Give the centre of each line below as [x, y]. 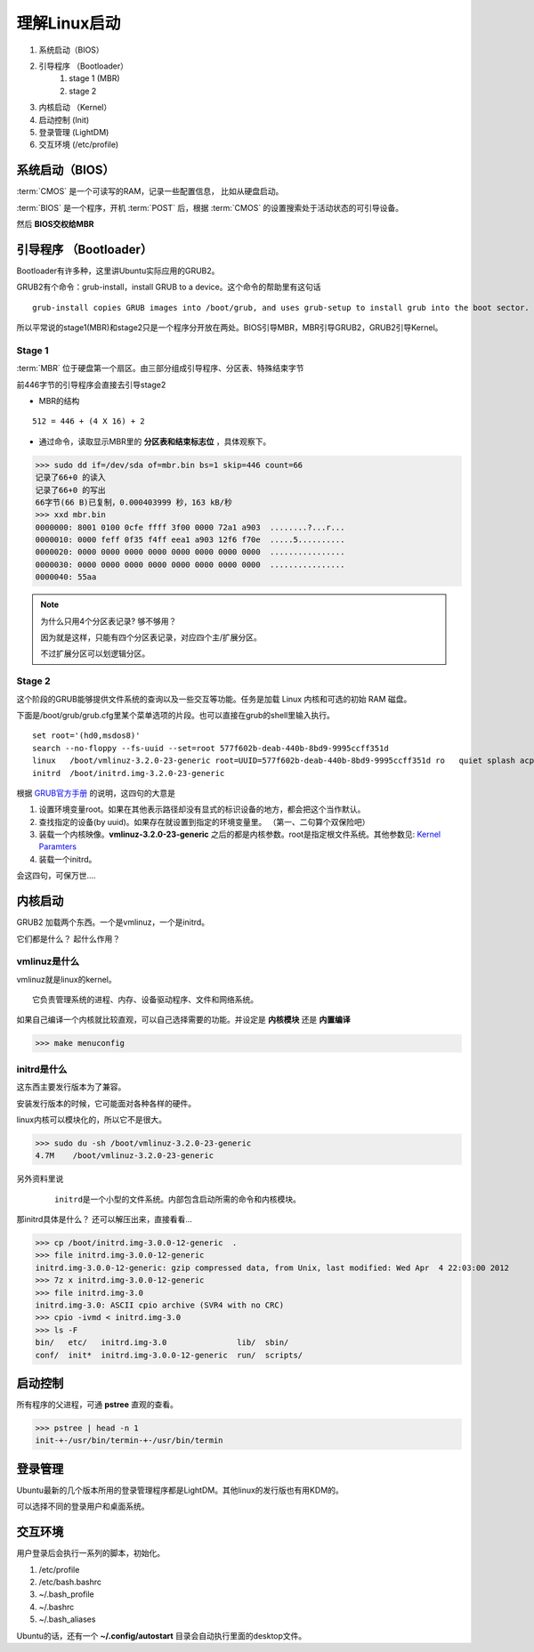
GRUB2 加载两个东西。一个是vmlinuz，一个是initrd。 [113, 922]
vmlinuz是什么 [48, 961]
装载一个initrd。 [68, 859]
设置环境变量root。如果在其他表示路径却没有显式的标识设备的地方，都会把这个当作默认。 [202, 809]
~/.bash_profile [67, 1594]
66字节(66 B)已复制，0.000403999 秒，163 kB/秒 [134, 502]
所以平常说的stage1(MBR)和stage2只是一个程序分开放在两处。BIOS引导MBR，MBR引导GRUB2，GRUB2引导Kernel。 [230, 328]
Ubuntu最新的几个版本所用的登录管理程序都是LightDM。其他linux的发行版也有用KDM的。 [180, 1490]
